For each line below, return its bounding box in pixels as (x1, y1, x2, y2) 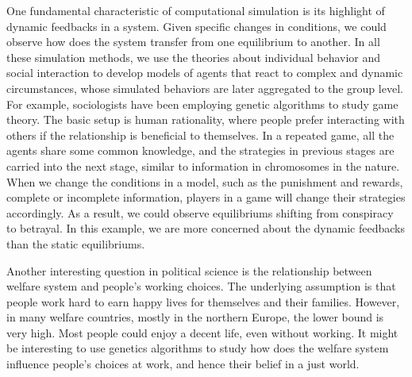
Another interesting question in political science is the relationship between (6, 262, 372, 279)
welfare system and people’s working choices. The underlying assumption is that (6, 278, 396, 294)
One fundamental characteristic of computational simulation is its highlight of (6, 2, 385, 18)
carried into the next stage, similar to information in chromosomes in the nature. (6, 157, 400, 174)
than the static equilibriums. (6, 235, 145, 252)
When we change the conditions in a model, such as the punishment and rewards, (6, 173, 403, 190)
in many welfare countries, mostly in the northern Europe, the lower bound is (6, 309, 384, 325)
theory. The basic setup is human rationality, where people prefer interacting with (6, 111, 405, 128)
